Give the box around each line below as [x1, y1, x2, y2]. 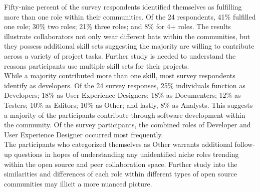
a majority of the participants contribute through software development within [4, 109, 245, 120]
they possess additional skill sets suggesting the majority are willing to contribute [4, 41, 254, 51]
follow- [234, 139, 255, 149]
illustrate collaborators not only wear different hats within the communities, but [4, 31, 250, 41]
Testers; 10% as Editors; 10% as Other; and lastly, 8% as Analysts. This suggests [4, 99, 253, 110]
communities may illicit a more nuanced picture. [4, 178, 152, 188]
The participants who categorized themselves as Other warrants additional [4, 139, 232, 149]
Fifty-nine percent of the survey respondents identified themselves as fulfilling [4, 2, 242, 12]
